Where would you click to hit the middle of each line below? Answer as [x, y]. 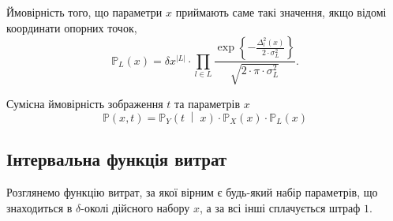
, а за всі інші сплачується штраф [280, 207]
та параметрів [207, 103]
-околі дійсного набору [135, 207]
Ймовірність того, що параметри [84, 12]
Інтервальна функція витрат [117, 159]
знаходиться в [39, 207]
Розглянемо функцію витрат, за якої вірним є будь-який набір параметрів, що [192, 192]
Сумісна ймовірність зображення [85, 103]
